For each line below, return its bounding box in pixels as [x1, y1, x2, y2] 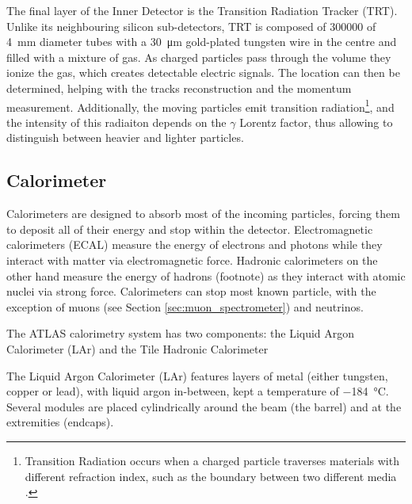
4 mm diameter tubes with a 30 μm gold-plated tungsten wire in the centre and [6, 33, 397, 50]
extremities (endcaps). [6, 414, 114, 430]
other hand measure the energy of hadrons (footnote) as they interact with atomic [6, 267, 406, 284]
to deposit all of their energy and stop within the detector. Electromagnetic [6, 220, 373, 237]
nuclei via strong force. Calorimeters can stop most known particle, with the [6, 283, 376, 300]
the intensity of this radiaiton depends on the [6, 113, 227, 130]
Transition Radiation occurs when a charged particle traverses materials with [25, 452, 399, 468]
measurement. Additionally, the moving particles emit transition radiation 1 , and [6, 96, 395, 115]
